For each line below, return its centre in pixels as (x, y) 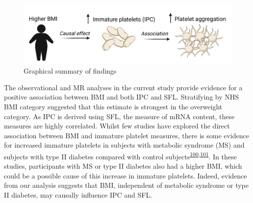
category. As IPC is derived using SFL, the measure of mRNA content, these (119, 116)
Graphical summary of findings (70, 71)
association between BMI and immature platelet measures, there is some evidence (127, 135)
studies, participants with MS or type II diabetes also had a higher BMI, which (123, 166)
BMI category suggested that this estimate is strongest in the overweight (113, 106)
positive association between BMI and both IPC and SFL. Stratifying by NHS (122, 97)
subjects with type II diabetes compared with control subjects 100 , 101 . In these (120, 155)
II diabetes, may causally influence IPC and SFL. (78, 194)
